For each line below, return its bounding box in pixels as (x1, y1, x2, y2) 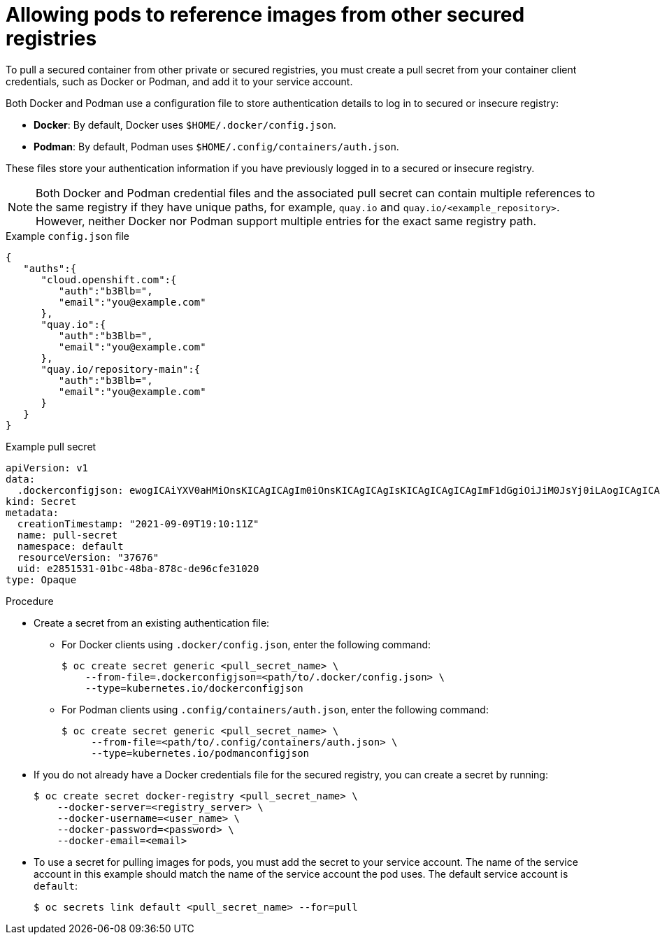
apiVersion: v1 (6, 462, 89, 473)
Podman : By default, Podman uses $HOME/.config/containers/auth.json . (34, 140, 399, 152)
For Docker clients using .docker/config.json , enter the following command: (62, 638, 431, 650)
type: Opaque (6, 574, 77, 585)
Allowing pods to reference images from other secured (6, 3, 525, 27)
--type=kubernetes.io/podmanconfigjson (91, 747, 310, 759)
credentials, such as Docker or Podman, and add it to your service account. (6, 75, 353, 87)
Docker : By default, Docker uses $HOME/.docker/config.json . (34, 118, 336, 131)
